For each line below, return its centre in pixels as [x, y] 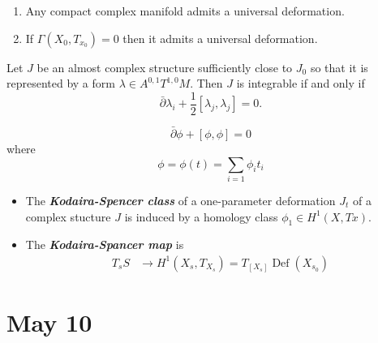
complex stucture [68, 216]
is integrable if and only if [301, 83]
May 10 [49, 322]
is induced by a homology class [201, 216]
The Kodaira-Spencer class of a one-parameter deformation [180, 200]
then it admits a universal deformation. [220, 38]
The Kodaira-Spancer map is [105, 244]
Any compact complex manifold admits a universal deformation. [185, 11]
